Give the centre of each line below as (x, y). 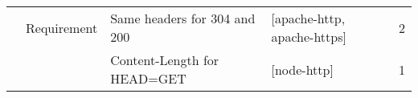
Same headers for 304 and (183, 18)
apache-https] (309, 37)
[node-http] (302, 69)
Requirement (62, 27)
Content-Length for (165, 60)
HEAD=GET (148, 78)
